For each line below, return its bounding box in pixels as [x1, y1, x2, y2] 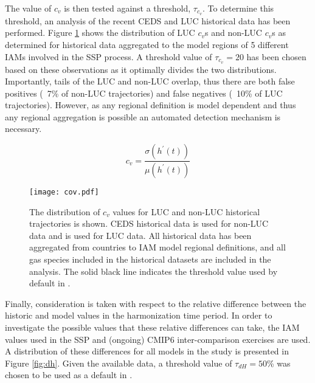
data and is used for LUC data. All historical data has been [29, 229, 252, 241]
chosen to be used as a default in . [5, 368, 133, 381]
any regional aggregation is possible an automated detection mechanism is [5, 110, 281, 123]
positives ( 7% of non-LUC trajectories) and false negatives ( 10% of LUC [5, 86, 283, 99]
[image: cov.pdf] [29, 187, 99, 196]
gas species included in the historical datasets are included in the [29, 252, 271, 265]
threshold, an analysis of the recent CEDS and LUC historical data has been [5, 14, 291, 27]
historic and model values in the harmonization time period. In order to [5, 309, 272, 322]
